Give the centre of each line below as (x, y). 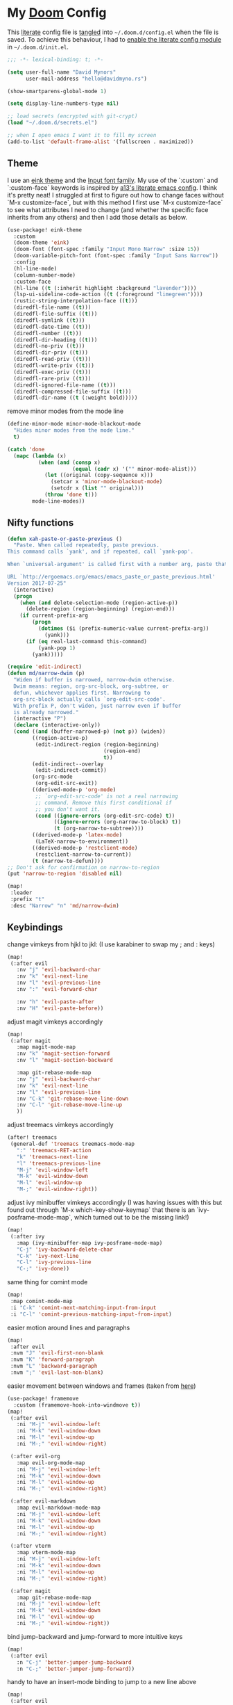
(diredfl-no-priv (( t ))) (49, 346)
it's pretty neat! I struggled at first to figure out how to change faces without (115, 195)
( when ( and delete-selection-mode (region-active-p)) (99, 603)
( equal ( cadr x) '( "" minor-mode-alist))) (135, 469)
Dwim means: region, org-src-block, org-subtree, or (91, 686)
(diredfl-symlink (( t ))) (49, 320)
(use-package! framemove (43, 1398)
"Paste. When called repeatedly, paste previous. (86, 545)
